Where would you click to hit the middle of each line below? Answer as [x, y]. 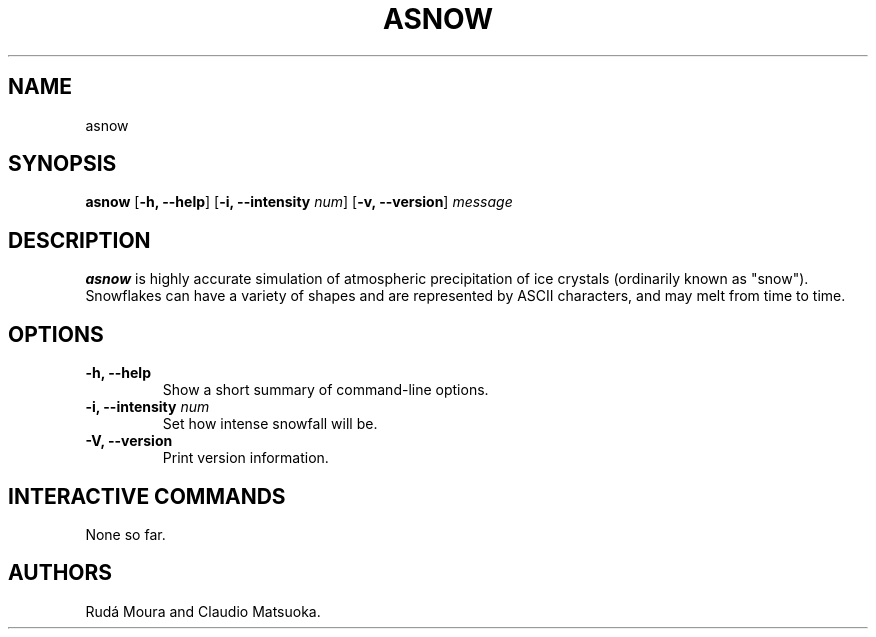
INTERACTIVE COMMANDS [147, 496]
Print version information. [245, 458]
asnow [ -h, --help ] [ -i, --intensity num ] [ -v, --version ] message [299, 202]
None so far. [125, 534]
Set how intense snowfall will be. [270, 424]
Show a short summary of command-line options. [325, 390]
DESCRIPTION [79, 240]
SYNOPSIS [62, 164]
